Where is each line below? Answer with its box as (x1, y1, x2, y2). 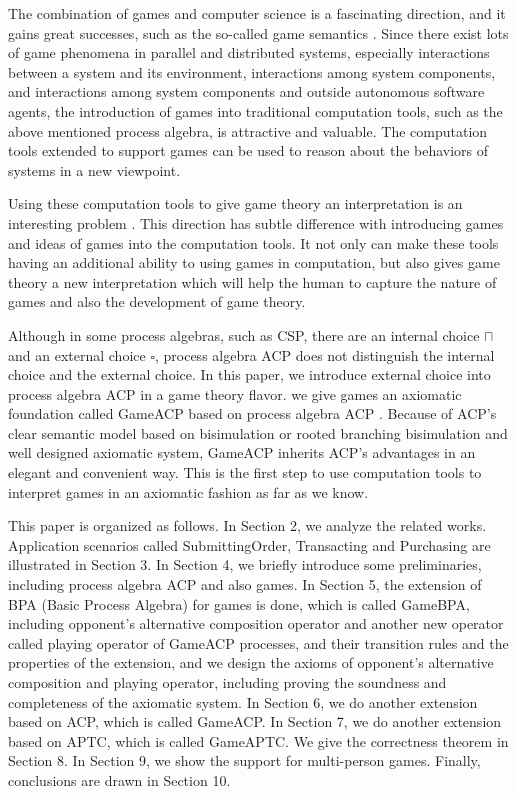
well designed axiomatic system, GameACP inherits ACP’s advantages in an (8, 442, 476, 463)
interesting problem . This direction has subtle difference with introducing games (8, 212, 504, 233)
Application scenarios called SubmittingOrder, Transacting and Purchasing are (8, 534, 491, 555)
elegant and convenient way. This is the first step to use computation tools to (8, 462, 482, 483)
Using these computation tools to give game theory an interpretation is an (8, 193, 463, 214)
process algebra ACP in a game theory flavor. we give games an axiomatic (8, 383, 462, 404)
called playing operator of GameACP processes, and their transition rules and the (8, 632, 509, 653)
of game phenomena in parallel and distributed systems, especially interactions (8, 42, 490, 63)
